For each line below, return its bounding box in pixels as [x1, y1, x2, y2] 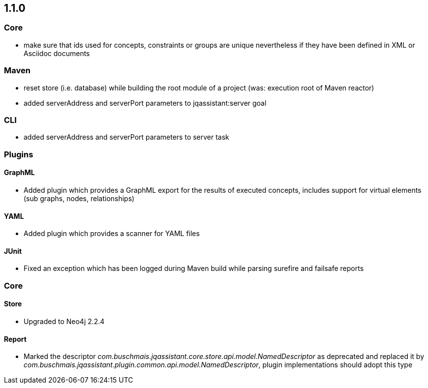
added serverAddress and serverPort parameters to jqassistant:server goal [24, 98, 267, 107]
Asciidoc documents [24, 49, 90, 58]
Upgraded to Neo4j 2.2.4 [24, 317, 105, 326]
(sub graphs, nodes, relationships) [24, 194, 135, 203]
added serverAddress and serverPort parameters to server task [24, 133, 229, 142]
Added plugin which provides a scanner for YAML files [24, 229, 200, 238]
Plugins [4, 149, 33, 159]
